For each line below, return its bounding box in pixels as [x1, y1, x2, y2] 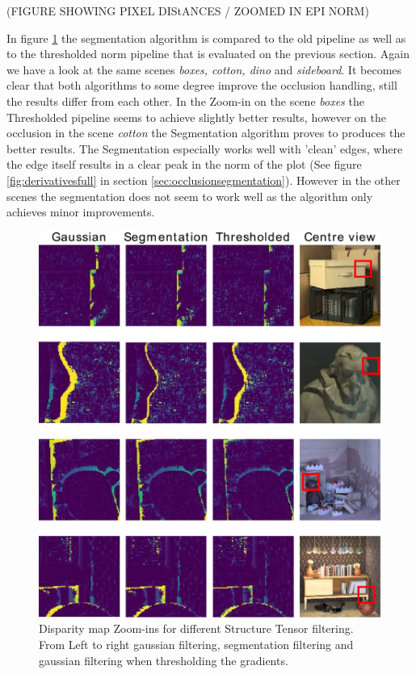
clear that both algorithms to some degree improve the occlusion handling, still [6, 77, 397, 94]
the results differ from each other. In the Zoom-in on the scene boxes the [6, 92, 364, 109]
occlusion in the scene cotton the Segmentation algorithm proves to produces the [6, 124, 405, 141]
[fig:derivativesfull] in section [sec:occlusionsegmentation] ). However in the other [6, 171, 401, 188]
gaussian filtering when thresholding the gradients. [39, 651, 288, 668]
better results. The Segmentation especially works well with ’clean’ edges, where [6, 140, 403, 157]
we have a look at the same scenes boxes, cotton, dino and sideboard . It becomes [6, 61, 402, 77]
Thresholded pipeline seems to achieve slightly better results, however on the [6, 108, 386, 125]
